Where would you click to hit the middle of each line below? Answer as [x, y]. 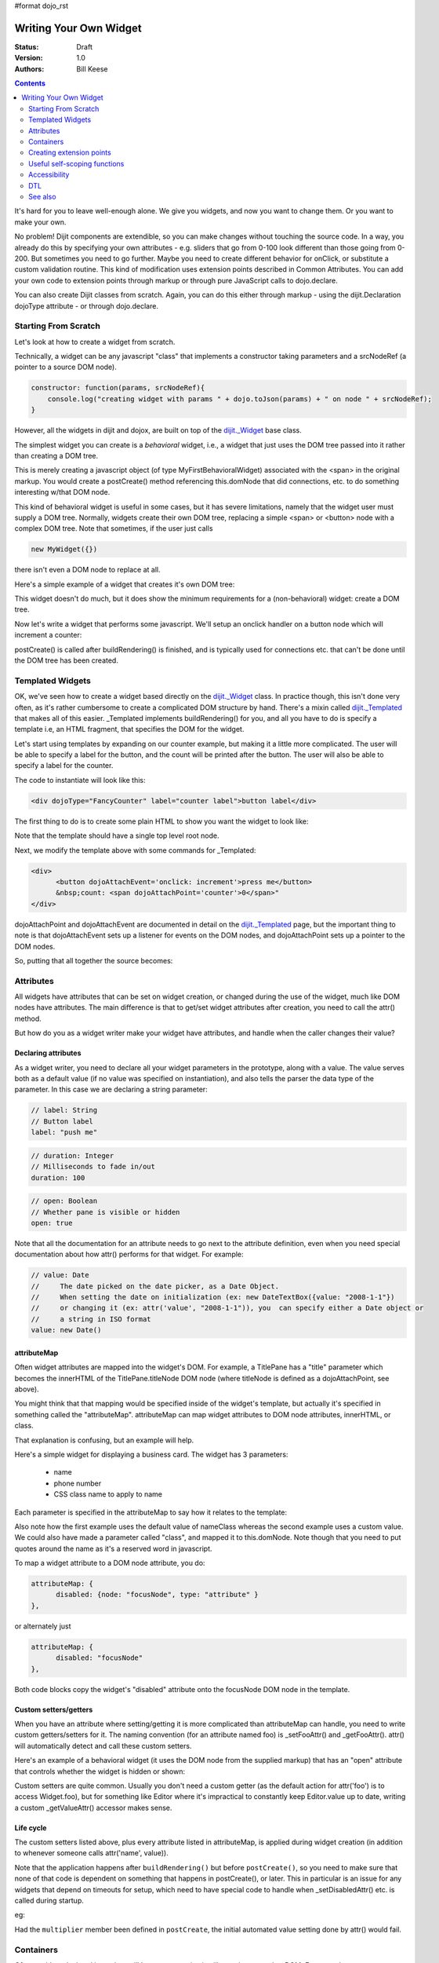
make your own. [40, 222]
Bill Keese [92, 69]
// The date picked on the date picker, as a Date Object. [155, 1286]
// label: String [64, 1110]
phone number [78, 1483]
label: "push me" [64, 1132]
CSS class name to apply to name [108, 1494]
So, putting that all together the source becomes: [94, 960]
